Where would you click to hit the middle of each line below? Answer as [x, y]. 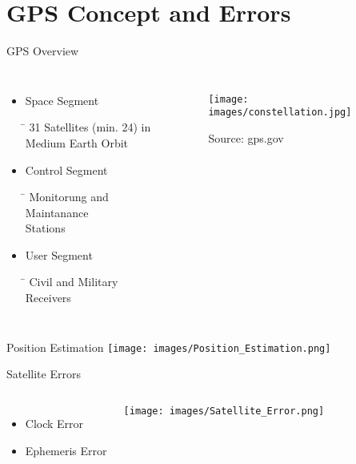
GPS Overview [43, 51]
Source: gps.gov [246, 138]
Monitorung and [69, 197]
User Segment [59, 254]
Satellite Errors [44, 374]
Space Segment [62, 100]
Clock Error [54, 423]
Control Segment [66, 169]
